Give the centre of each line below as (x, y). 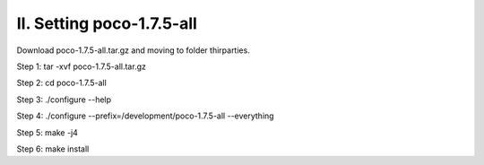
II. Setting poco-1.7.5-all (107, 23)
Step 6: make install (53, 149)
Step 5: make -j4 (47, 132)
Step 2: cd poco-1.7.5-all (61, 83)
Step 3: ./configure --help (64, 100)
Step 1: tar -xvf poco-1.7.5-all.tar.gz (82, 66)
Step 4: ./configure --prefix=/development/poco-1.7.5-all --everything (145, 116)
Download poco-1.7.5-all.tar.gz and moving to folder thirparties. (133, 50)
